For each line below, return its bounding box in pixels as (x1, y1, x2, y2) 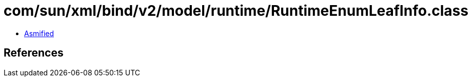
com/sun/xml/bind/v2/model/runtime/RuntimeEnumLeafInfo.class (4, 2, 468, 19)
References (4, 46, 64, 60)
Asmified (24, 29, 54, 38)
